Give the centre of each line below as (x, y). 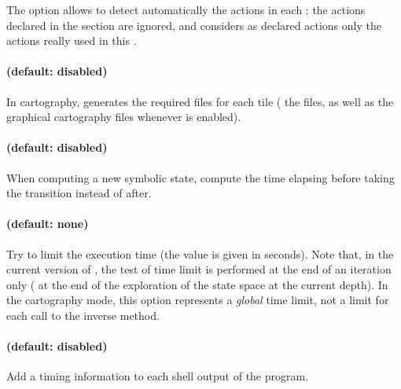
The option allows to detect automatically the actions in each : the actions (186, 9)
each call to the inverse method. (83, 315)
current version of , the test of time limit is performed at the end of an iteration (199, 269)
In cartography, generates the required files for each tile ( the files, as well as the (200, 101)
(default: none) (48, 224)
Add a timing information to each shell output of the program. (158, 376)
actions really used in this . (72, 40)
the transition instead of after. (79, 193)
